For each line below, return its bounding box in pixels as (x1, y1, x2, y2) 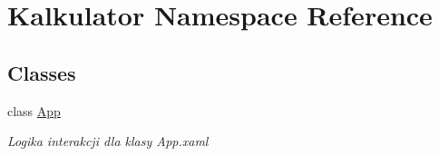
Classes (7, 58, 76, 86)
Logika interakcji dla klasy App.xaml (7, 132, 209, 151)
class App (7, 101, 61, 120)
